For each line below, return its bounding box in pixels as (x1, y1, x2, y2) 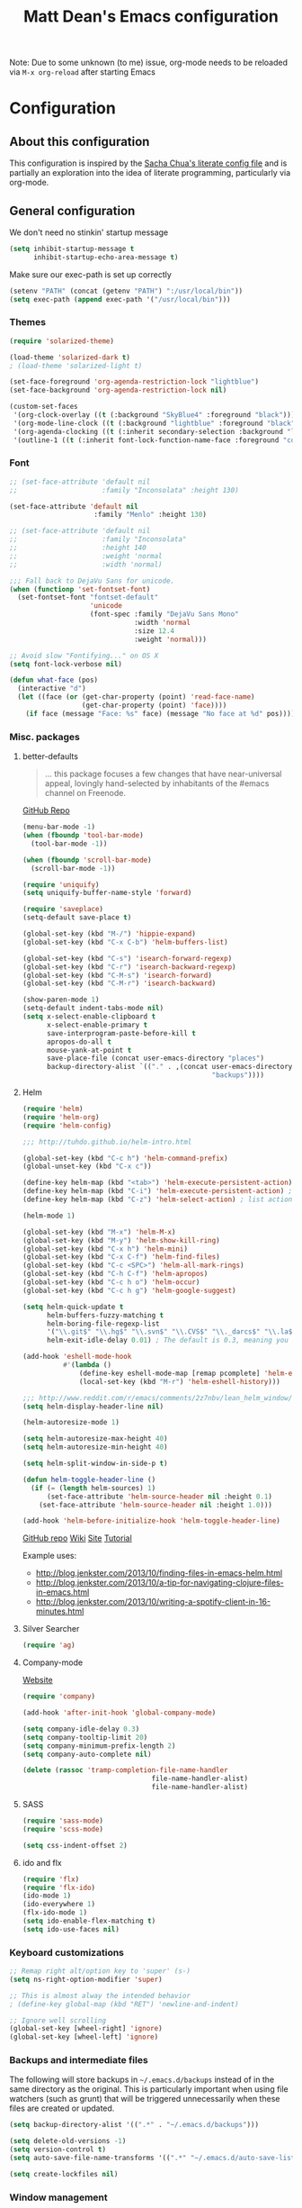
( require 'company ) (22, 1692, 96, 1701)
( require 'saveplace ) (22, 905, 104, 914)
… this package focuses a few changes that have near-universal (44, 768, 282, 780)
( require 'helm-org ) (22, 1112, 100, 1122)
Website (22, 1675, 54, 1686)
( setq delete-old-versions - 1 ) (9, 2137, 127, 2146)
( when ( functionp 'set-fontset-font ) (9, 584, 151, 593)
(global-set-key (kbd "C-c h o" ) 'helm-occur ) (22, 1278, 200, 1287)
